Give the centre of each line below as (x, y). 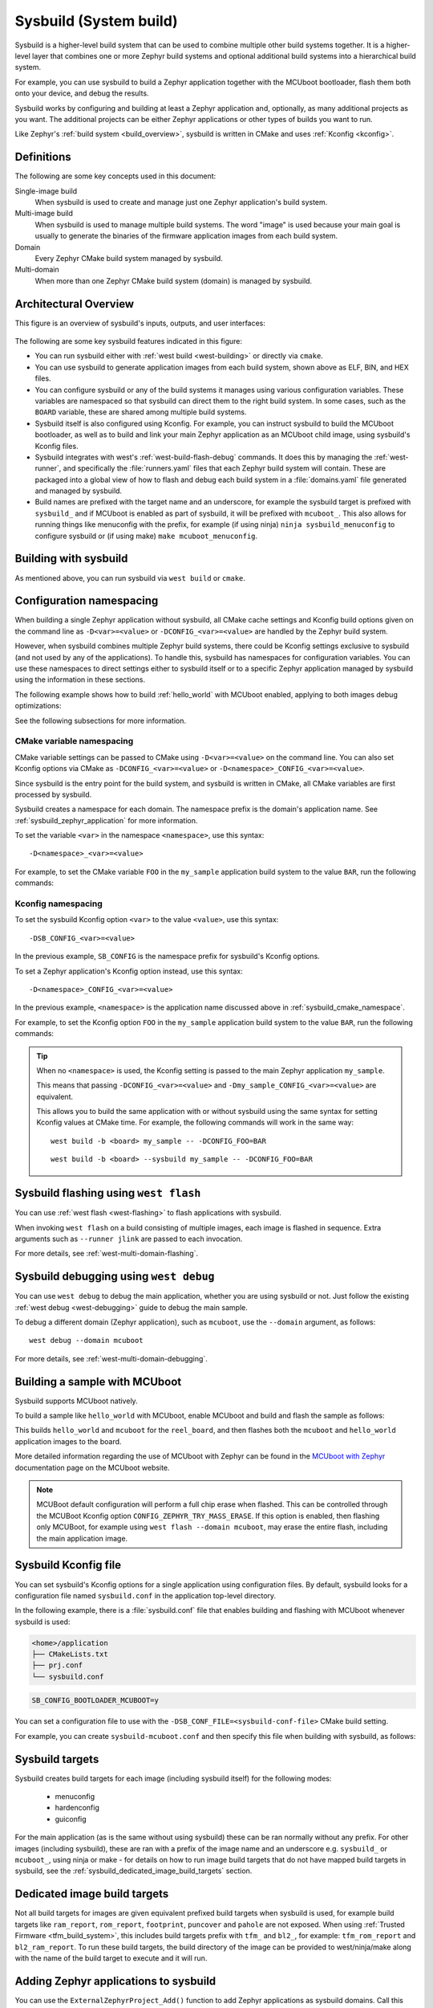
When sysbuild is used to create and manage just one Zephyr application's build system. (181, 202)
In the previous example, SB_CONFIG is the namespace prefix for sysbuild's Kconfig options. (167, 957)
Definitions (43, 157)
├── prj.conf (57, 1665)
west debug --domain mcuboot (86, 1341)
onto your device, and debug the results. (82, 93)
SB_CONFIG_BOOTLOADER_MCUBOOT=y (95, 1700)
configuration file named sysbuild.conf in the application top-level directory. (146, 1595)
